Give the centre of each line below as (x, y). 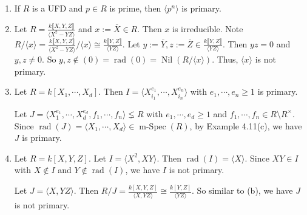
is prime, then (135, 8)
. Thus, (225, 59)
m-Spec (153, 127)
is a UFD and (58, 8)
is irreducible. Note (208, 28)
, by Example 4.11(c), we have (246, 125)
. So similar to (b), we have (242, 190)
